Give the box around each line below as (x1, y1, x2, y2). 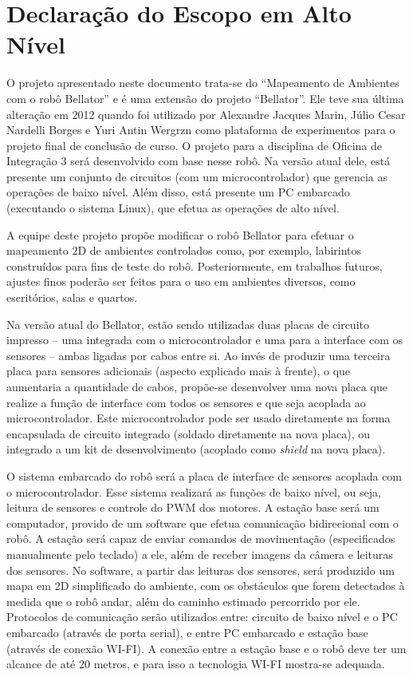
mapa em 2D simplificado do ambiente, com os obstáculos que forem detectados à (6, 577, 405, 594)
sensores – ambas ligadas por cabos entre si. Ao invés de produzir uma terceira (6, 346, 391, 363)
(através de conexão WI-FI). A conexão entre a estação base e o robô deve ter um (6, 639, 407, 656)
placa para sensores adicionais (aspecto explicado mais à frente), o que (6, 362, 351, 379)
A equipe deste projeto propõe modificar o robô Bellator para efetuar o (6, 226, 354, 243)
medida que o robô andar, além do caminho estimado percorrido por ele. (6, 592, 360, 609)
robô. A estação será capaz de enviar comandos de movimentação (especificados (6, 530, 395, 547)
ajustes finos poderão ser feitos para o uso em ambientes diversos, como (6, 273, 356, 290)
